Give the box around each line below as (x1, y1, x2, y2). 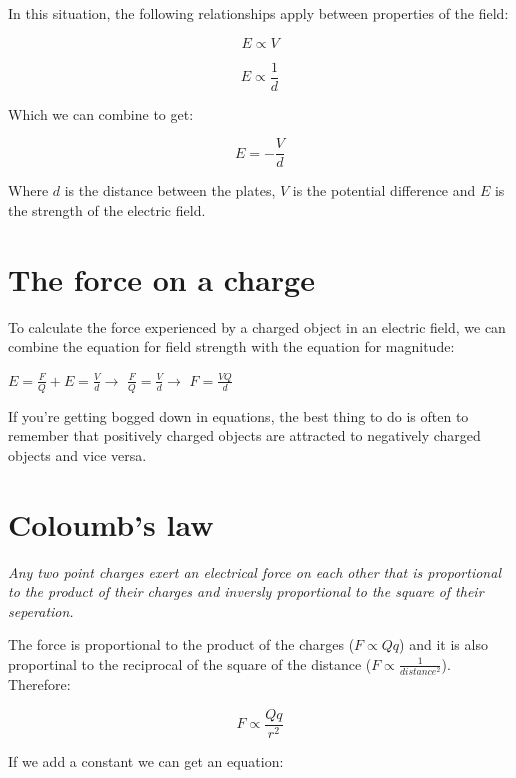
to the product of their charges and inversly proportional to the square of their (8, 581, 484, 602)
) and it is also (399, 634, 488, 655)
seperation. (8, 600, 74, 621)
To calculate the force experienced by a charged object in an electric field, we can (8, 316, 506, 337)
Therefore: (8, 674, 71, 695)
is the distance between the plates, (64, 180, 276, 201)
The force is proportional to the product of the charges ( (8, 634, 355, 655)
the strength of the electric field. (8, 199, 206, 220)
